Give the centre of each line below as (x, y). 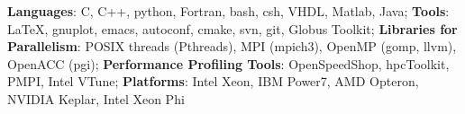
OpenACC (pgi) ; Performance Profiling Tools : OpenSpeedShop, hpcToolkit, (228, 63)
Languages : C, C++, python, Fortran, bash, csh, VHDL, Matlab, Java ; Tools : (228, 11)
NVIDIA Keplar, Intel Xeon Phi (96, 98)
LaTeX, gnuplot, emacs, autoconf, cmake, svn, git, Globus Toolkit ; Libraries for (232, 28)
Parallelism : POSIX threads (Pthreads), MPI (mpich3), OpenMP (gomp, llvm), (232, 46)
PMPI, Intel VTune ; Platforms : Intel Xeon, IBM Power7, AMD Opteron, (213, 81)
